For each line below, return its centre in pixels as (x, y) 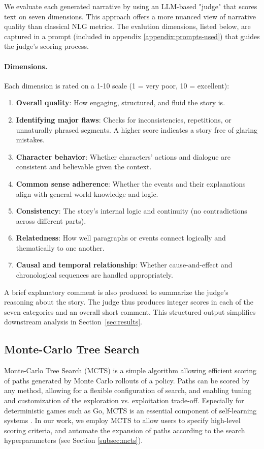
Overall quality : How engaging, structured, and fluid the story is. (121, 102)
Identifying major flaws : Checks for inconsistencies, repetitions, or (124, 119)
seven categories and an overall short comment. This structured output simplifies (130, 311)
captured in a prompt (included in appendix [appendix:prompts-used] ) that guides (132, 36)
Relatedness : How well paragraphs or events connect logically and (121, 238)
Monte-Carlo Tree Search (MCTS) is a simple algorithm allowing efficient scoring (130, 370)
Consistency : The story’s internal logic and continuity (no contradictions (131, 211)
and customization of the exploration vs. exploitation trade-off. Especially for (124, 400)
